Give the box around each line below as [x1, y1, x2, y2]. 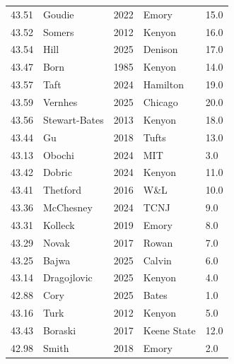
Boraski [42, 322, 76, 337]
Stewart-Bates [42, 112, 104, 127]
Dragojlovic [42, 270, 93, 285]
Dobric [42, 165, 72, 180]
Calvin [143, 252, 172, 267]
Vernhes [42, 94, 78, 109]
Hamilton [143, 77, 184, 92]
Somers [42, 24, 74, 39]
